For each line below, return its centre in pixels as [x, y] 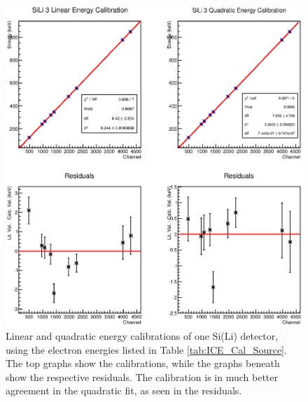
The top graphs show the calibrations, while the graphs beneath [143, 363]
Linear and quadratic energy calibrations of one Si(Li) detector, [142, 336]
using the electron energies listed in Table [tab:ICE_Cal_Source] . [146, 349]
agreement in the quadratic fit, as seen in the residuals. [124, 390]
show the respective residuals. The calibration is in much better [142, 376]
